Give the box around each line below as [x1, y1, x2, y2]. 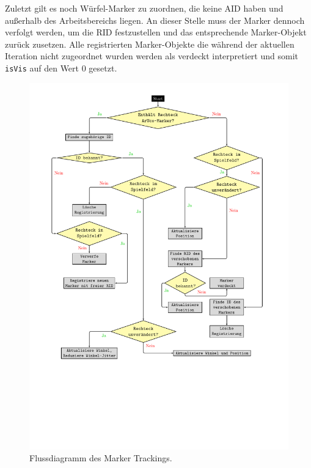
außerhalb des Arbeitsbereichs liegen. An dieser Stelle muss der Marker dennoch [5, 13, 305, 26]
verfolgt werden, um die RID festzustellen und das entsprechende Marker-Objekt [5, 26, 307, 38]
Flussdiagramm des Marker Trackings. [29, 452, 172, 464]
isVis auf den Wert [5, 61, 79, 74]
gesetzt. [89, 61, 117, 74]
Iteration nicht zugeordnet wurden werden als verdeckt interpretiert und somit [5, 49, 298, 62]
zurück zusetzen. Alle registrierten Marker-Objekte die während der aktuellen [5, 37, 295, 50]
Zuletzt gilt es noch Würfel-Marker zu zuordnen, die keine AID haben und [5, 2, 284, 14]
